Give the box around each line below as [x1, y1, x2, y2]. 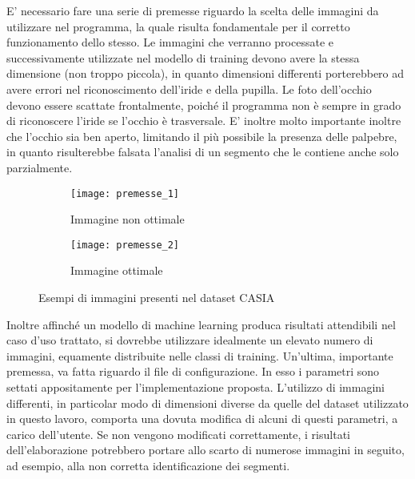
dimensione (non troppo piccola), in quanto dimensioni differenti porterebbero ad [6, 65, 405, 82]
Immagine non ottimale [70, 211, 185, 227]
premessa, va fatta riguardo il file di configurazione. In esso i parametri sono [6, 363, 380, 380]
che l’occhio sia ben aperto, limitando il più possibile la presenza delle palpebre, [6, 127, 397, 144]
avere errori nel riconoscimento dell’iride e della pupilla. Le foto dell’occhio [6, 80, 372, 97]
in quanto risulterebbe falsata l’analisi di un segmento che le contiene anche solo [6, 143, 399, 160]
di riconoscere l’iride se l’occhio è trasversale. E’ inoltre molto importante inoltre [6, 112, 401, 129]
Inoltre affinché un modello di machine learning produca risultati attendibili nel [6, 316, 396, 332]
